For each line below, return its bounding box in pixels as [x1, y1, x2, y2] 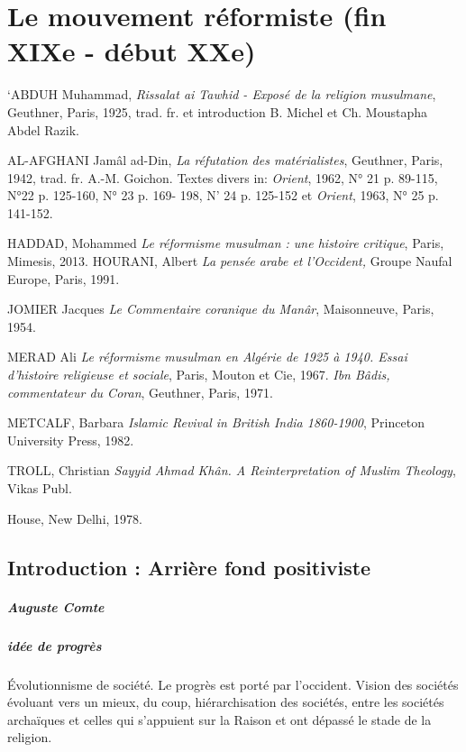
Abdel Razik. [7, 120, 79, 139]
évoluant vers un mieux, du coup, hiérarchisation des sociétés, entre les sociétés [7, 692, 444, 711]
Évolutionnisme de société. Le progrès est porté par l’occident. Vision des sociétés [7, 674, 459, 693]
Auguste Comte [7, 597, 105, 616]
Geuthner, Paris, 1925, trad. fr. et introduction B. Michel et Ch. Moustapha [7, 102, 428, 121]
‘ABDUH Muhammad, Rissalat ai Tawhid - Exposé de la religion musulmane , [7, 85, 436, 104]
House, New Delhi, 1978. [7, 509, 142, 527]
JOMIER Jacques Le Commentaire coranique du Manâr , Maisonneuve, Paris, [7, 299, 434, 318]
